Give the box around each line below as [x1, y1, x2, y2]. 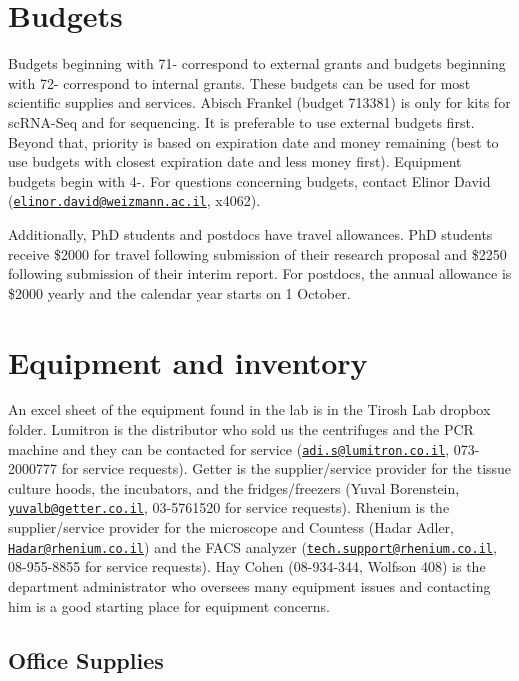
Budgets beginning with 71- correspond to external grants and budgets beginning [8, 53, 506, 74]
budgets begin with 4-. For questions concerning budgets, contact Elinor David [8, 170, 491, 191]
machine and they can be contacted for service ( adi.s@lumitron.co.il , [8, 438, 450, 459]
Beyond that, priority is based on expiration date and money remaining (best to [8, 131, 499, 152]
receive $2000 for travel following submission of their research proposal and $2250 [8, 243, 507, 264]
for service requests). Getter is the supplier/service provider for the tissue [61, 458, 512, 479]
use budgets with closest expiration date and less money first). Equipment [8, 151, 462, 172]
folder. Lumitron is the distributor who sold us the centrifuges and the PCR [8, 419, 474, 440]
